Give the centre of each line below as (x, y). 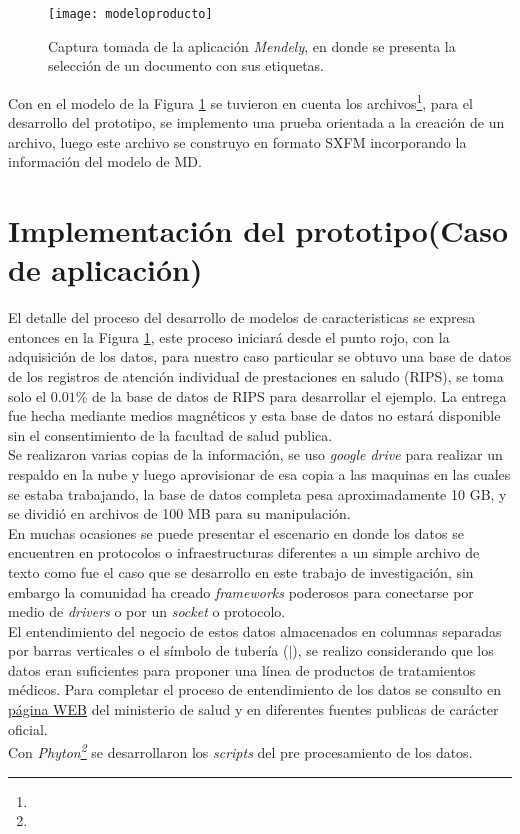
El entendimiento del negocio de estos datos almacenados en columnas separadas (255, 630)
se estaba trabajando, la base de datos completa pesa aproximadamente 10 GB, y (257, 493)
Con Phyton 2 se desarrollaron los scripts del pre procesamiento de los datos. (240, 750)
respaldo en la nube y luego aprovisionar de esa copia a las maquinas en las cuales (259, 473)
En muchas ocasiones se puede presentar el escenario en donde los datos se (236, 532)
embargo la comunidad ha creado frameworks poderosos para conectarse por (241, 591)
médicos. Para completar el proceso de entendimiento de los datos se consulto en (255, 689)
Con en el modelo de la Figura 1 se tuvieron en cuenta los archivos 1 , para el (240, 101)
